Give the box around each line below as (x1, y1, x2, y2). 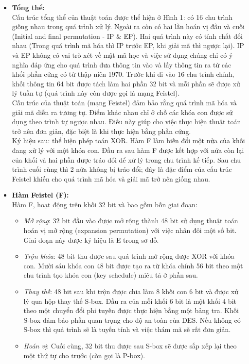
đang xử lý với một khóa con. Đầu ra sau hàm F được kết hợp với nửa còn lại (12, 145, 244, 155)
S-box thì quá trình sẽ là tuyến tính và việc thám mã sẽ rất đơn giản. (23, 324, 231, 334)
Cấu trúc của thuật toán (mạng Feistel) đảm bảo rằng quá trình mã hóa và (12, 97, 237, 107)
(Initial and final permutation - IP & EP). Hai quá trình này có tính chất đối (12, 31, 243, 41)
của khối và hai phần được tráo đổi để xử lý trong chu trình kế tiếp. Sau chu (12, 154, 241, 165)
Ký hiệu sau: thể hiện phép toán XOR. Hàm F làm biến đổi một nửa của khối (12, 135, 245, 146)
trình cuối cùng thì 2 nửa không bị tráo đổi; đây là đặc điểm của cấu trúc (12, 164, 232, 174)
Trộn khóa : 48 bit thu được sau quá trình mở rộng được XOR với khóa (23, 251, 234, 261)
